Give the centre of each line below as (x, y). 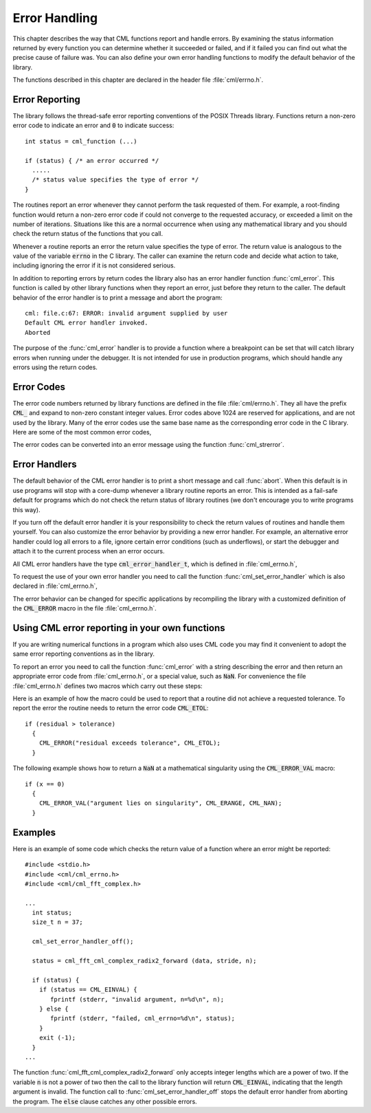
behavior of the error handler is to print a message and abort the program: (117, 297)
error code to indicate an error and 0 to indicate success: (93, 125)
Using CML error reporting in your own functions (119, 628)
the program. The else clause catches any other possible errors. (105, 1101)
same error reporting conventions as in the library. (83, 654)
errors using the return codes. (55, 367)
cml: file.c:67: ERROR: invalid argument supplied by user (126, 313)
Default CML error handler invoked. (87, 323)
